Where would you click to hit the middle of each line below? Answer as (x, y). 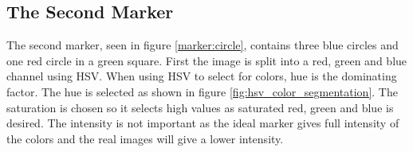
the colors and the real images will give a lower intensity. (145, 138)
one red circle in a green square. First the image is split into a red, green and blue (207, 60)
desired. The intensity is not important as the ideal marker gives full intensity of (203, 123)
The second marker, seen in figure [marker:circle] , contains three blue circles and (203, 45)
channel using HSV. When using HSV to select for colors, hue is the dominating (202, 76)
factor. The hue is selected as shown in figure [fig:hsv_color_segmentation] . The (202, 91)
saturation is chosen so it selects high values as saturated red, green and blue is (200, 107)
